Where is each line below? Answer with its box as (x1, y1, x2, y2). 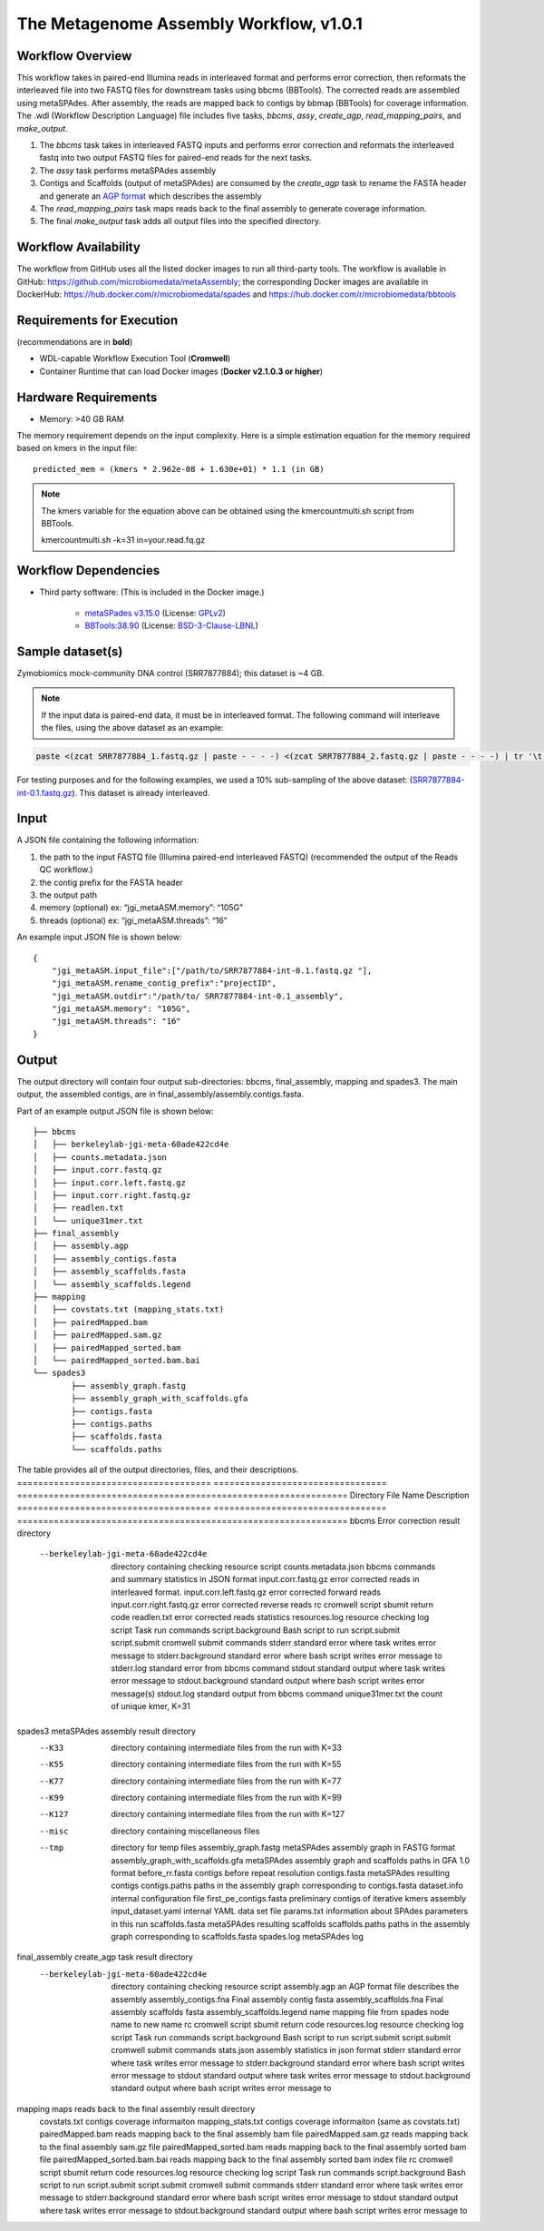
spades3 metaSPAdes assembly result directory (16, 1725, 197, 1736)
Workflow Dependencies (16, 563, 160, 578)
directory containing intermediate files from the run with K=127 (111, 1809, 345, 1820)
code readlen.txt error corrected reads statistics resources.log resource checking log (111, 1612, 430, 1623)
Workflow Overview (16, 48, 132, 64)
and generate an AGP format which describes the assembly (39, 191, 262, 201)
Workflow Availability (16, 240, 141, 255)
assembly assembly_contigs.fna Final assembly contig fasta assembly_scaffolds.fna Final (111, 1993, 444, 2005)
